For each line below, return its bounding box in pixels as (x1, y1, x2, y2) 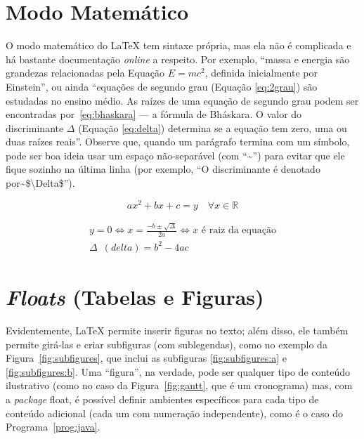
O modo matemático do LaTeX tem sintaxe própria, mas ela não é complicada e (6, 38, 351, 53)
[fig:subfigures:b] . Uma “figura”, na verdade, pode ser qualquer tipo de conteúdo (6, 364, 351, 379)
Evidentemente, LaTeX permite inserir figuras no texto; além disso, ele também (6, 322, 349, 337)
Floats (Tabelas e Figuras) (6, 282, 264, 312)
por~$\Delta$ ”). (6, 176, 75, 190)
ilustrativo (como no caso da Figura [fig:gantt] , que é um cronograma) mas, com (6, 378, 353, 393)
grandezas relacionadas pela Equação (6, 65, 164, 80)
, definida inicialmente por (204, 65, 318, 80)
